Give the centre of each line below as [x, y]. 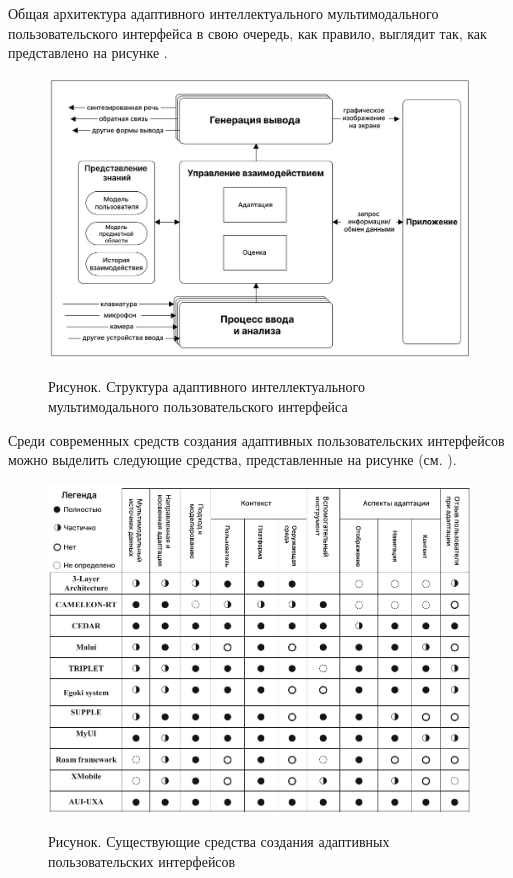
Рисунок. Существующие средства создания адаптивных [219, 841]
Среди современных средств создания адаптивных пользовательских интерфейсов [256, 439]
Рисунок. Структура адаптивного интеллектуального [206, 386]
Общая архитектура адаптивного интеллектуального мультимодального [223, 13]
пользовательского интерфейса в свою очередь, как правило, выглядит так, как [247, 32]
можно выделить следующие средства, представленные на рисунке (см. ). [232, 459]
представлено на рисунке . [88, 52]
